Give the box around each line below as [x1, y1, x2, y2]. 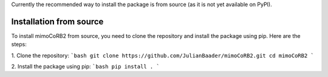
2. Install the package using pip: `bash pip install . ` [11, 63, 160, 70]
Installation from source [11, 16, 104, 26]
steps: [11, 41, 27, 48]
